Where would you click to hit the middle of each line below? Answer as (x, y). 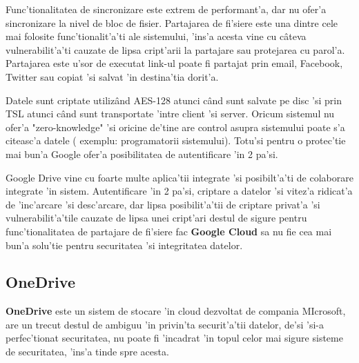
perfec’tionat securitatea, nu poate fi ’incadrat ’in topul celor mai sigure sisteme (174, 338)
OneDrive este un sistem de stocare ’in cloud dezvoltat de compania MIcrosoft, (176, 311)
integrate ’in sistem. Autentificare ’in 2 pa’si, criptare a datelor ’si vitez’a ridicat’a (179, 191)
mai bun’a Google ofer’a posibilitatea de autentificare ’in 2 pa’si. (142, 154)
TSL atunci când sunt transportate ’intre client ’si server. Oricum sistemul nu (170, 114)
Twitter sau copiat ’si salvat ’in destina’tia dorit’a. (112, 76)
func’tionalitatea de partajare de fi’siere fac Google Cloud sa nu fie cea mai (169, 231)
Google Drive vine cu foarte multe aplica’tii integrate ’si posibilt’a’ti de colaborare (179, 177)
